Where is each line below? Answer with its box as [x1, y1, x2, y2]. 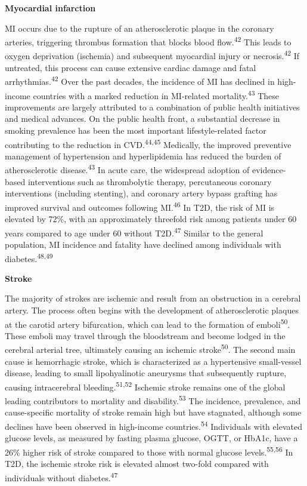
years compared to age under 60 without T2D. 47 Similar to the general [5, 224, 263, 239]
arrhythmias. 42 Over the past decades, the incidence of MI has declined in [5, 73, 275, 87]
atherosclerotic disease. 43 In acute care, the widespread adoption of [5, 162, 250, 176]
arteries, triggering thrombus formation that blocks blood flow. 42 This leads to [5, 34, 292, 48]
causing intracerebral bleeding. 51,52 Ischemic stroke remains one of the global [5, 379, 286, 393]
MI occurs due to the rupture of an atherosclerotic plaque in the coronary [5, 21, 274, 34]
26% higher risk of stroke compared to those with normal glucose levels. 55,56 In [5, 444, 293, 458]
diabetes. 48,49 [5, 250, 53, 264]
